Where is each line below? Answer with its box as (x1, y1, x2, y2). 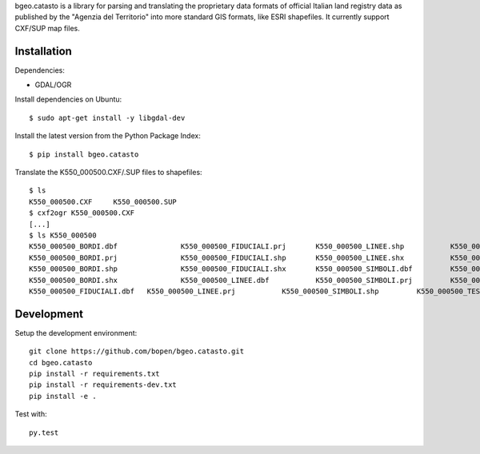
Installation (14, 44, 72, 58)
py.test (29, 428, 59, 437)
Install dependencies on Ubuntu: (14, 94, 122, 104)
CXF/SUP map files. (14, 23, 80, 33)
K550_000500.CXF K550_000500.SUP (29, 197, 178, 206)
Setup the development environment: (14, 328, 138, 337)
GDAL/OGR (34, 80, 72, 90)
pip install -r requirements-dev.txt (29, 380, 178, 389)
